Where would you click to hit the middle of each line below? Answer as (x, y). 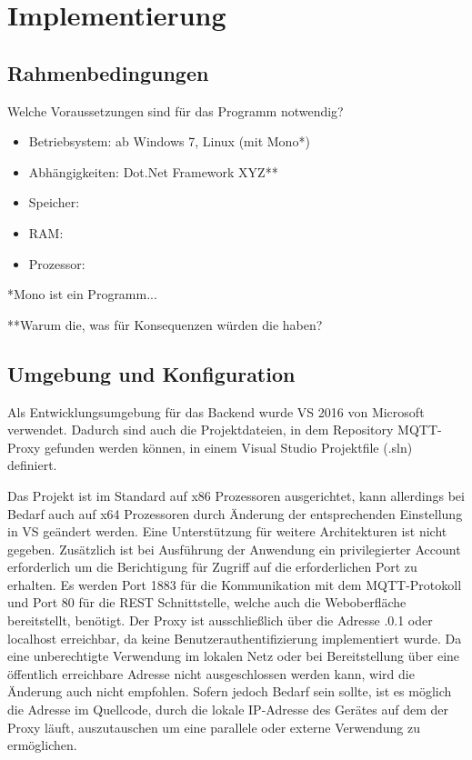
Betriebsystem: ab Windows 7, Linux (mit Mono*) (169, 141)
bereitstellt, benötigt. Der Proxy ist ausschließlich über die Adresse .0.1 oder (220, 620)
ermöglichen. (42, 745)
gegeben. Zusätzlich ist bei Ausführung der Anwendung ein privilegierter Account (234, 549)
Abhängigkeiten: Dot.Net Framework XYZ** (153, 171)
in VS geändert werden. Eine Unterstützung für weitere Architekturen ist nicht (227, 531)
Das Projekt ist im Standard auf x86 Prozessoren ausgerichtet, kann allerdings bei (236, 495)
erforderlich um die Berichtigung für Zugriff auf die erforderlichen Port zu (212, 567)
